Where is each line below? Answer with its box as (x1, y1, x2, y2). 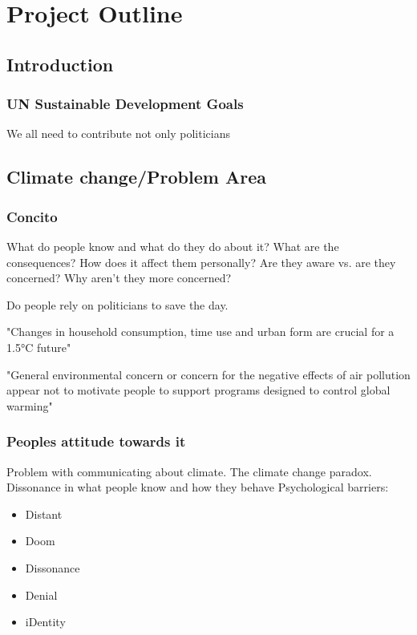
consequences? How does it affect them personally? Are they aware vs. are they (6, 253, 396, 270)
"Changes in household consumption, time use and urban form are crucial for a (6, 323, 395, 340)
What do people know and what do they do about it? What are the (6, 237, 339, 254)
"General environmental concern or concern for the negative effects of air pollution (6, 366, 411, 382)
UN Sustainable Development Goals (6, 94, 244, 114)
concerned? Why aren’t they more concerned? (6, 269, 232, 286)
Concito (6, 206, 58, 226)
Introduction (6, 51, 114, 76)
